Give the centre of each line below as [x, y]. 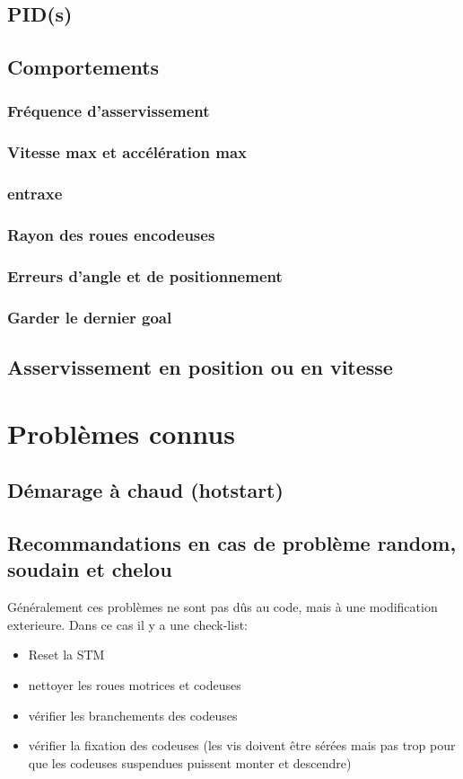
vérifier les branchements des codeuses [133, 715]
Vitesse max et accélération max [127, 152]
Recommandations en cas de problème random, [232, 542]
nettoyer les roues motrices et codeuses [135, 684]
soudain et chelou [90, 569]
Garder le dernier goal [90, 317]
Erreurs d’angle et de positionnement [145, 275]
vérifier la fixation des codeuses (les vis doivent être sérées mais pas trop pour [242, 745]
